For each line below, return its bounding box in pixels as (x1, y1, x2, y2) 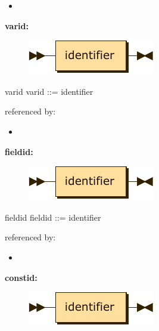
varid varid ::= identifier (5, 85, 93, 97)
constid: (5, 271, 38, 283)
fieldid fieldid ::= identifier (5, 211, 101, 223)
